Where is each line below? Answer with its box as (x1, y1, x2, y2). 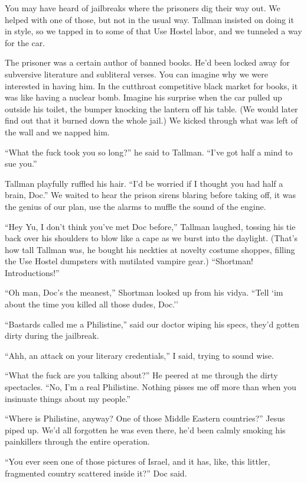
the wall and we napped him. (5, 125, 110, 138)
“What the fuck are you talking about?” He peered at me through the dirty (5, 369, 278, 381)
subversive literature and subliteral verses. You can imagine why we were (5, 67, 268, 80)
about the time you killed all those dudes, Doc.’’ (5, 298, 178, 310)
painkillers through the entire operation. (5, 435, 150, 448)
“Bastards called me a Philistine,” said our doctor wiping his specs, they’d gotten (5, 317, 299, 330)
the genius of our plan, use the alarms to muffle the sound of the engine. (5, 200, 266, 212)
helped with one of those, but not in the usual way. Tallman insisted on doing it (5, 13, 294, 25)
